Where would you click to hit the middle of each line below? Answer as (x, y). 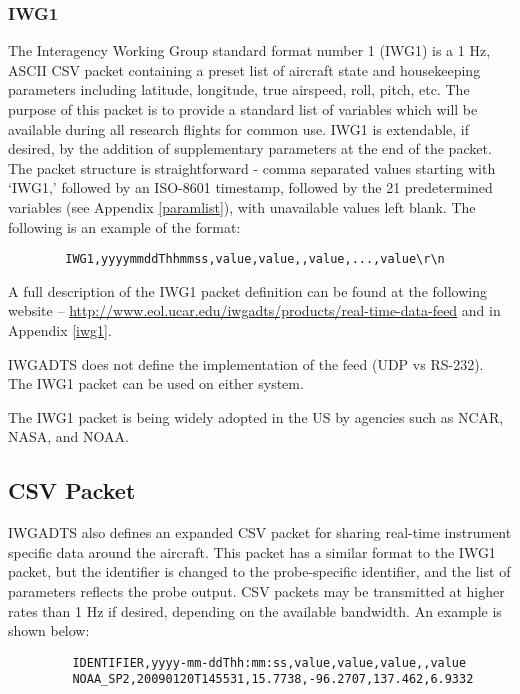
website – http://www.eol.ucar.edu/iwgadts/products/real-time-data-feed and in (254, 310)
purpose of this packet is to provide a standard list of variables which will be (243, 109)
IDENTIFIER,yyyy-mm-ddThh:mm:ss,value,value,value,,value (269, 662)
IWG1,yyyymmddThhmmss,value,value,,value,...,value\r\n (255, 259)
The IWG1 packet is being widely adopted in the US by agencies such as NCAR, (256, 416)
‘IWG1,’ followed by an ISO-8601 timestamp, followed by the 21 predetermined (250, 187)
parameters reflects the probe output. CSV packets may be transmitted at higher (256, 590)
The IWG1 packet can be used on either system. (156, 383)
